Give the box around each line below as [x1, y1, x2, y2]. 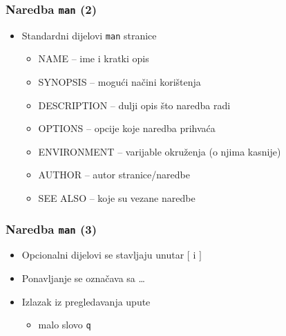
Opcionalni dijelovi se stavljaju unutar [21, 248, 184, 262]
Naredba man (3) [6, 220, 97, 237]
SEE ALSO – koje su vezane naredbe [38, 191, 196, 205]
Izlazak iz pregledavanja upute [21, 294, 151, 308]
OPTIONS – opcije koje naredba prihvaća [38, 121, 216, 136]
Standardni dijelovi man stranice [21, 28, 157, 42]
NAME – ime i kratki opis [38, 51, 149, 66]
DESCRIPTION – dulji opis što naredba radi [38, 97, 231, 112]
